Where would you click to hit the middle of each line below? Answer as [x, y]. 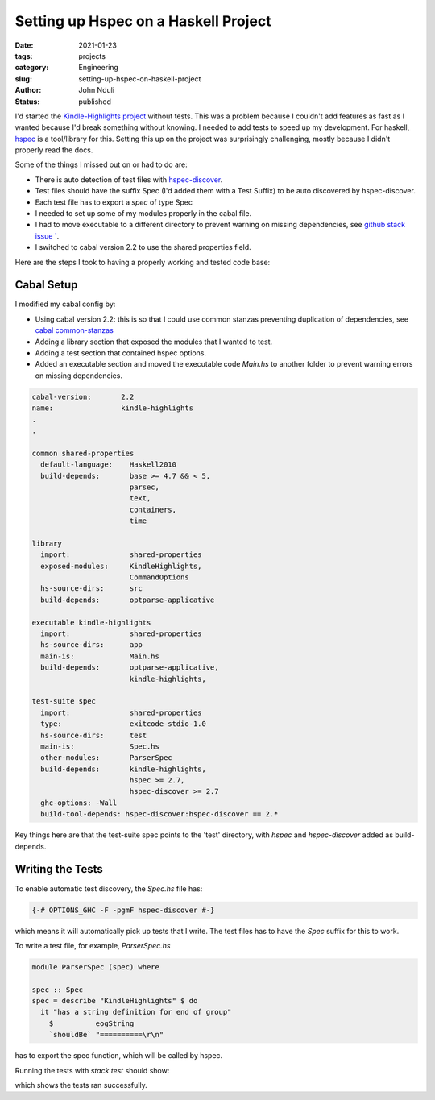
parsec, [145, 487]
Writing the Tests [59, 869]
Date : [24, 45]
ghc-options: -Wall [79, 803]
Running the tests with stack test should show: [92, 1070]
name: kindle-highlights [112, 408]
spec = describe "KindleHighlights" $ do [115, 1001]
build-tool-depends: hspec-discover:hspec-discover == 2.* [159, 814]
